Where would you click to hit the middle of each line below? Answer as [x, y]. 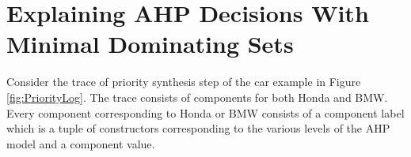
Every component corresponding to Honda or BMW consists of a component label [205, 112]
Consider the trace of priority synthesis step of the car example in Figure [184, 82]
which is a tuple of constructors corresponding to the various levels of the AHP [198, 128]
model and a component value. [81, 143]
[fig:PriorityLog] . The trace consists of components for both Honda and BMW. [197, 97]
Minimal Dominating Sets [150, 44]
